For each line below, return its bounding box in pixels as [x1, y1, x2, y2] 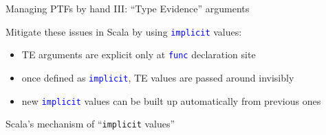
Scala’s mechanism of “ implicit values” [6, 116, 175, 131]
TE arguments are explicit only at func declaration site [21, 47, 256, 62]
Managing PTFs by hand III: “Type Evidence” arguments [6, 1, 250, 15]
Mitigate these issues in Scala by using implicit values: [6, 24, 242, 38]
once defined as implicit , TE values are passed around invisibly [21, 70, 294, 84]
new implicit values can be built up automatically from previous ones [21, 93, 321, 108]
